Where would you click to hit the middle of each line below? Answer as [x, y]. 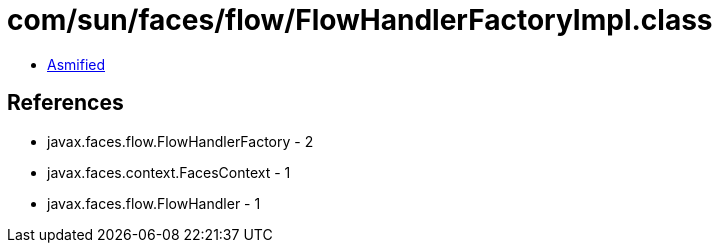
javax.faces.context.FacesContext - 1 [169, 172]
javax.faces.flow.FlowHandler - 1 [154, 203]
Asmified [76, 64]
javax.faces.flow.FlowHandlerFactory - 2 [180, 141]
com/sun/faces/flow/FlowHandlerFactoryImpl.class [360, 20]
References [65, 103]
